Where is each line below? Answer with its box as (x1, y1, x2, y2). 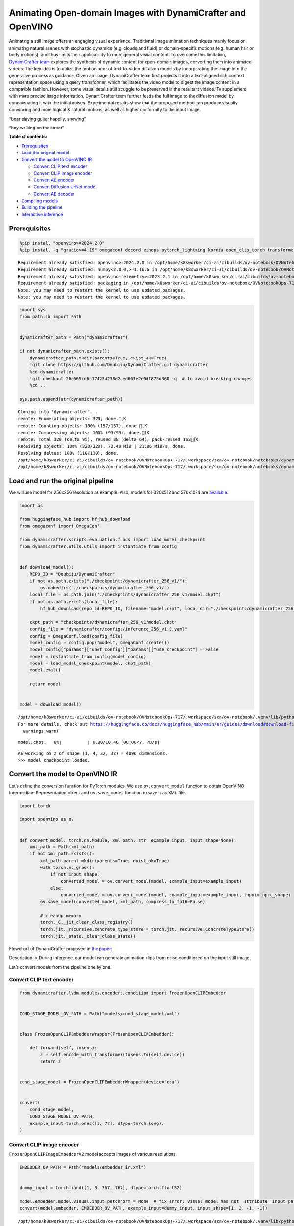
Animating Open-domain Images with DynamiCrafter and (9, 7, 246, 18)
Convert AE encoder (33, 177, 75, 183)
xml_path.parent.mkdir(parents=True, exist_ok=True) (40, 858, 170, 863)
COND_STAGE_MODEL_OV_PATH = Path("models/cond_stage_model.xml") (19, 1011, 180, 1016)
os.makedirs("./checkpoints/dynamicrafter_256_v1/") (40, 585, 170, 590)
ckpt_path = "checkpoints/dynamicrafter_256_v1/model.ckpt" (29, 619, 177, 625)
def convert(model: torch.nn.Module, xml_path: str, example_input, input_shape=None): (19, 837, 237, 843)
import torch (19, 803, 51, 809)
